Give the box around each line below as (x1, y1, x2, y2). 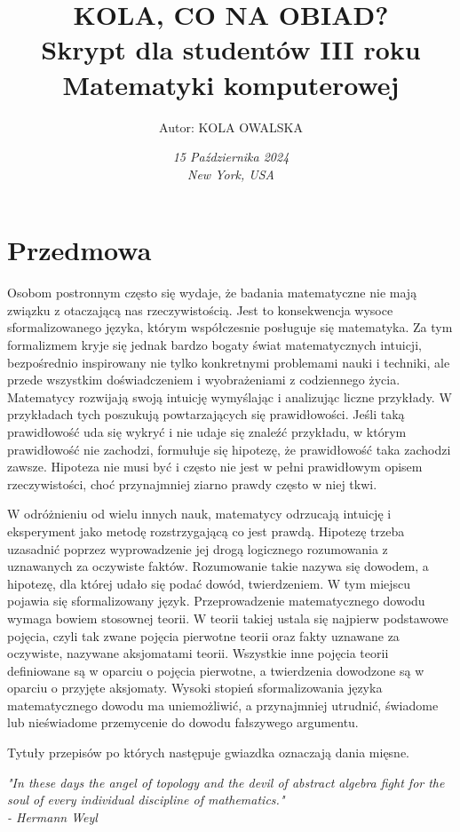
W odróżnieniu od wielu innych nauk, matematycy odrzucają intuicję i (7, 504, 392, 523)
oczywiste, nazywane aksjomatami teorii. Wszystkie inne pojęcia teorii (7, 644, 389, 662)
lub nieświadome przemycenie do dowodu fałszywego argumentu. (7, 713, 359, 732)
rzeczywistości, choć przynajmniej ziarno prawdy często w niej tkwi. (7, 474, 377, 493)
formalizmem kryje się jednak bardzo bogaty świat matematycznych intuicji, (7, 336, 422, 353)
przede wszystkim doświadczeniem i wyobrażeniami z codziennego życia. (7, 370, 401, 389)
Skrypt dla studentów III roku (41, 31, 421, 67)
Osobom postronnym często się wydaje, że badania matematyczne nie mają (7, 283, 417, 302)
